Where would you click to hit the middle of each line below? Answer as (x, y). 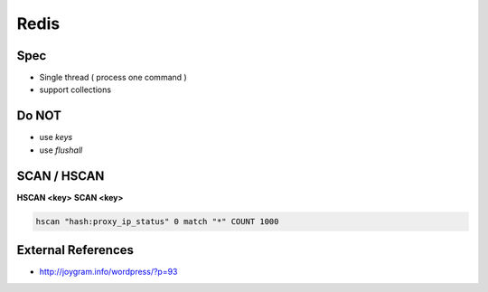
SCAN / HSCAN (61, 176)
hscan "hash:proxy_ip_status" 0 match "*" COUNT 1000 (157, 221)
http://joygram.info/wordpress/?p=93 (108, 272)
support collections (75, 89)
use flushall (61, 150)
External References (75, 250)
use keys (56, 137)
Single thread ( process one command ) (113, 78)
